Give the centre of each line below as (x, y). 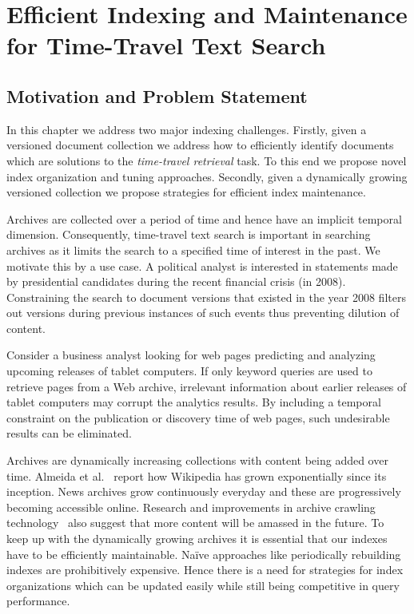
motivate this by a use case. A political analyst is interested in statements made (202, 265)
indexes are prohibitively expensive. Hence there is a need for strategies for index (205, 570)
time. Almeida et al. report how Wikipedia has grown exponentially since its (197, 475)
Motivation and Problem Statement (157, 95)
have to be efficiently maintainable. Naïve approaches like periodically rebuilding (204, 554)
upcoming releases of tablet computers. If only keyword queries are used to (189, 371)
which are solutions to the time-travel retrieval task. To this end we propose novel (207, 160)
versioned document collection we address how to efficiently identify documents (200, 145)
